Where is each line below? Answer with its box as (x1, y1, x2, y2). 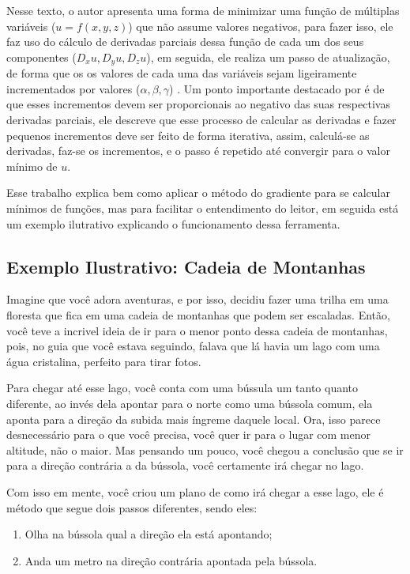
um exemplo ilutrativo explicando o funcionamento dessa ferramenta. (6, 215, 340, 232)
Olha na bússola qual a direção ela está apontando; (24, 526, 273, 542)
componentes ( (6, 48, 77, 65)
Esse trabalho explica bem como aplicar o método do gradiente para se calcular (6, 184, 390, 201)
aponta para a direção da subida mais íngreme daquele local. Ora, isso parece (6, 410, 381, 427)
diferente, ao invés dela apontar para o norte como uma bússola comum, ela (6, 395, 373, 411)
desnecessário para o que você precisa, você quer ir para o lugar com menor (6, 426, 371, 443)
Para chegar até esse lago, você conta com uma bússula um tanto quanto (6, 380, 359, 396)
